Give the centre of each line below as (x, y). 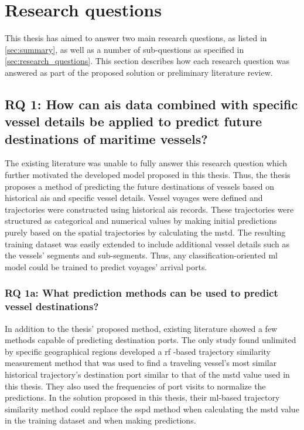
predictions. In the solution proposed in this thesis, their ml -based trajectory (142, 397)
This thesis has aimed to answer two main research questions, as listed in (136, 38)
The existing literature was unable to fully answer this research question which (146, 163)
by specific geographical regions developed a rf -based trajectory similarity (138, 351)
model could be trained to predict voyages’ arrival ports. (106, 266)
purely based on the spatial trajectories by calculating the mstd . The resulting (145, 232)
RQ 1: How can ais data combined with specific (151, 104)
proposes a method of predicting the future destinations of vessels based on (140, 186)
